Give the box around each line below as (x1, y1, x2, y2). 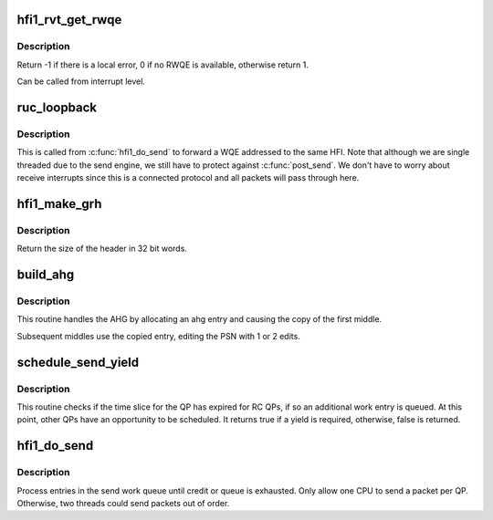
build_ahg (16, 267, 75, 283)
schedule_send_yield (16, 354, 140, 369)
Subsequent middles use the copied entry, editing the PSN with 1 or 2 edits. (16, 330, 300, 341)
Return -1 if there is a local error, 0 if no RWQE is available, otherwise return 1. (16, 59, 309, 70)
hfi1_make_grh (16, 196, 102, 212)
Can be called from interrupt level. (16, 76, 146, 87)
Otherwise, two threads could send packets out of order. (16, 497, 230, 508)
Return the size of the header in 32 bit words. (16, 243, 187, 255)
